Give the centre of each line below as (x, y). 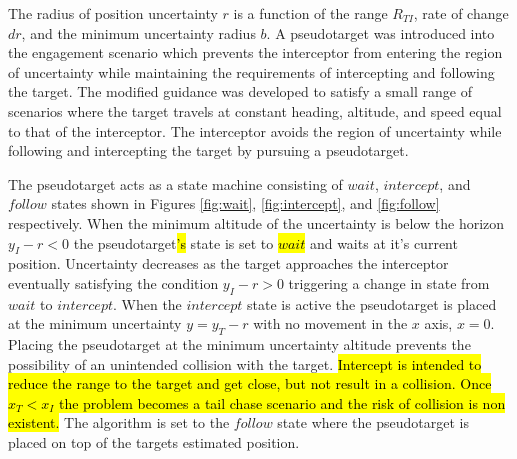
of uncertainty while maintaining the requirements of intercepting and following (251, 71)
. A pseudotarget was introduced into (380, 32)
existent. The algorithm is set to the (119, 422)
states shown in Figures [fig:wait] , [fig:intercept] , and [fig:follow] (245, 203)
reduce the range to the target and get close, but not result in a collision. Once (250, 383)
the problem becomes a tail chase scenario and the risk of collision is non (282, 402)
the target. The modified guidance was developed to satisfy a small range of (240, 91)
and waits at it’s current (383, 242)
